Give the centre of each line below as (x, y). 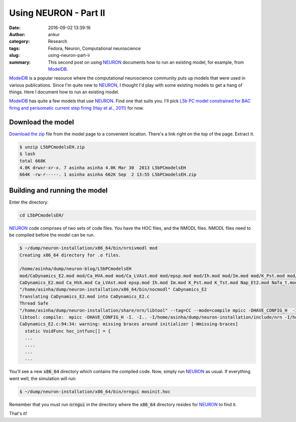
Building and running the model (58, 190)
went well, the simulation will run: (43, 379)
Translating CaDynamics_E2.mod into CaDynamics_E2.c (85, 296)
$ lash (27, 154)
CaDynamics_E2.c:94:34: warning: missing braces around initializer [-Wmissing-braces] (129, 324)
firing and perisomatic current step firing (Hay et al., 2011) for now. (76, 108)
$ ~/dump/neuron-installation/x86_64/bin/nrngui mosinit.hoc (95, 391)
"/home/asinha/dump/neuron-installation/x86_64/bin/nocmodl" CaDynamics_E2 (113, 290)
